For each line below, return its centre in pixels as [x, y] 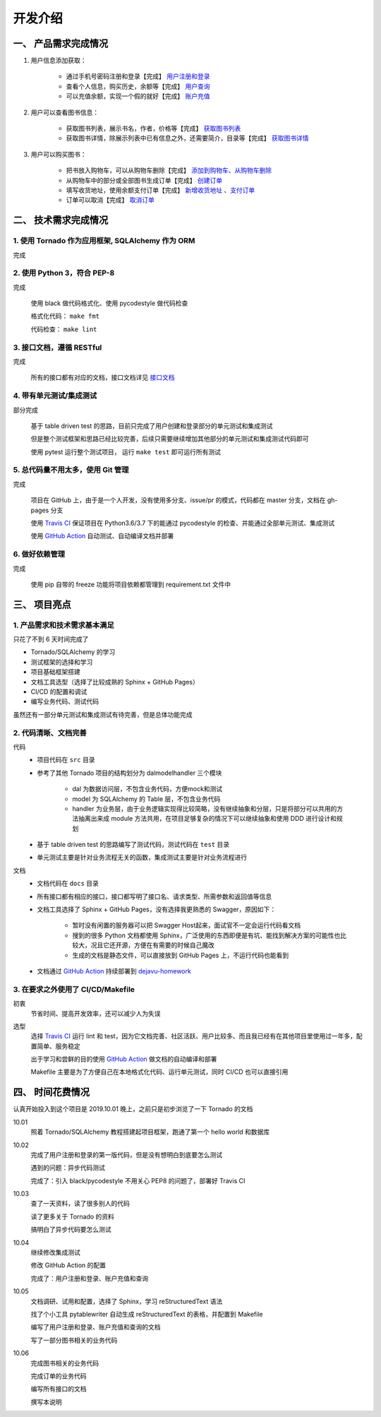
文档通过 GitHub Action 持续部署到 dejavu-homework [114, 971]
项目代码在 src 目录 [66, 760]
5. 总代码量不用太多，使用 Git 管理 [71, 470]
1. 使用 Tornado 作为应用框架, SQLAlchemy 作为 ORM [104, 241]
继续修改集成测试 [55, 1252]
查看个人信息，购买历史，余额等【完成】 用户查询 [138, 86]
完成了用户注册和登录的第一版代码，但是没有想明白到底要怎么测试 [126, 1154]
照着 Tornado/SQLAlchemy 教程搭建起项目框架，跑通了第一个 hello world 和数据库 [150, 1132]
